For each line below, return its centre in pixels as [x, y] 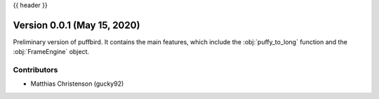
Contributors [35, 70]
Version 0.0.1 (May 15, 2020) [77, 25]
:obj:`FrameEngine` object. [51, 52]
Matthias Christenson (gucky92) [77, 84]
